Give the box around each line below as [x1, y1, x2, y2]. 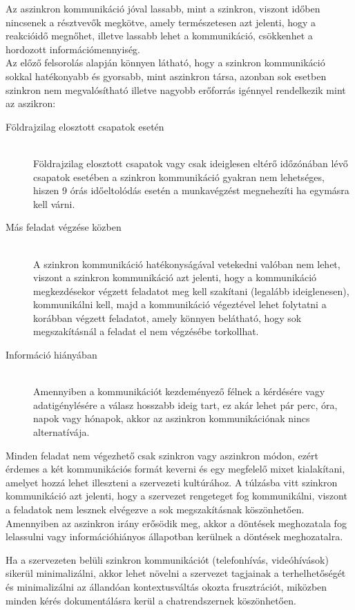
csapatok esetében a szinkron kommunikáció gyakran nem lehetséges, [33, 169, 325, 184]
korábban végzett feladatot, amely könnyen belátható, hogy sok [33, 310, 302, 325]
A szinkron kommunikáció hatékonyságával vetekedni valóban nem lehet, [33, 256, 340, 271]
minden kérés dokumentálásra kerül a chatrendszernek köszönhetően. [6, 593, 296, 607]
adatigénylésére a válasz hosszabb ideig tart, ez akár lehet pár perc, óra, [33, 397, 338, 412]
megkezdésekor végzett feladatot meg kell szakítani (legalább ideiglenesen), [33, 283, 349, 298]
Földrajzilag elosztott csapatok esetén [6, 119, 164, 133]
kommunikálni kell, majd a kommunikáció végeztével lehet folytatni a [33, 297, 327, 312]
